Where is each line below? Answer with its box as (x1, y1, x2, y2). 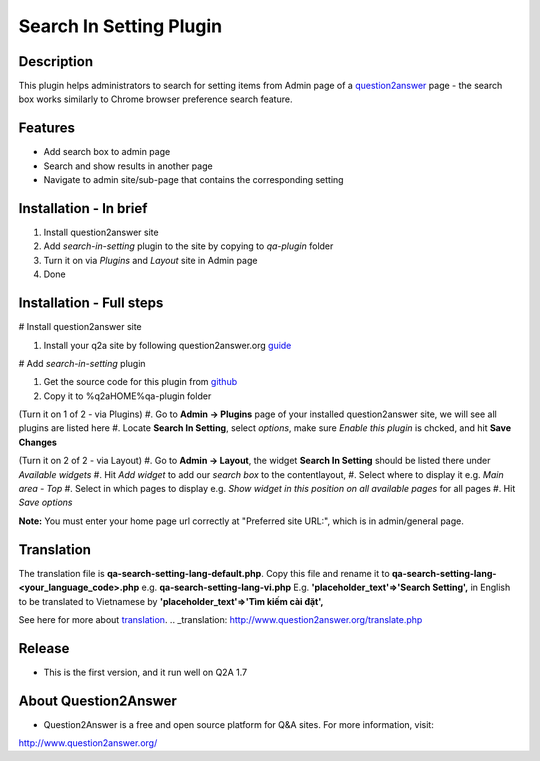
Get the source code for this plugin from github (43, 376, 238, 388)
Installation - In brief (18, 200, 148, 217)
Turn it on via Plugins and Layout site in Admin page (43, 254, 258, 266)
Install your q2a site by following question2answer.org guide (43, 339, 292, 351)
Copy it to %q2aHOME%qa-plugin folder (43, 390, 212, 402)
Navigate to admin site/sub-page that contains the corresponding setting (43, 174, 344, 186)
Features (18, 120, 75, 137)
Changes (18, 436, 57, 448)
